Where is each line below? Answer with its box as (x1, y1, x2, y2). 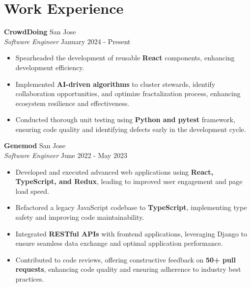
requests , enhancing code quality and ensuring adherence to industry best (15, 264, 241, 274)
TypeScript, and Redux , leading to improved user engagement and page (15, 176, 243, 186)
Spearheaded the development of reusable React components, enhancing (15, 52, 235, 63)
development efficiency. (15, 62, 84, 72)
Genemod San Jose (4, 140, 66, 151)
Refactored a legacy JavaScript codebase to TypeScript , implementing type (15, 202, 247, 212)
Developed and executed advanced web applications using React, (15, 166, 213, 177)
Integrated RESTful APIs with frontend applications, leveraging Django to (15, 228, 248, 238)
